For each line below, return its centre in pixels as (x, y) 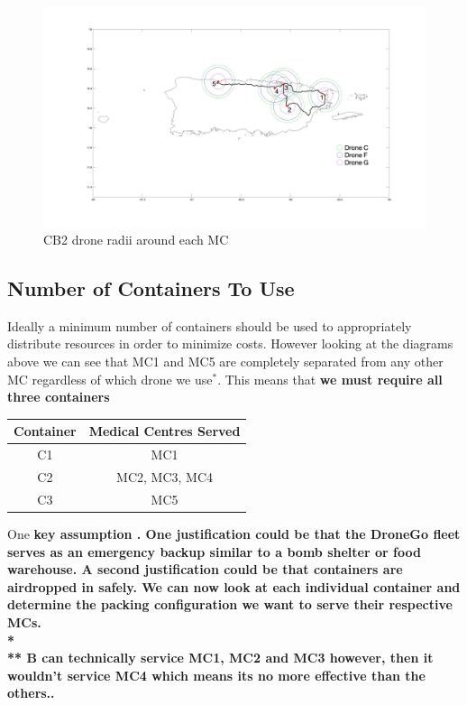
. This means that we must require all (330, 379)
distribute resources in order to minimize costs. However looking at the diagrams (230, 343)
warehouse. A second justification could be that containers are (205, 569)
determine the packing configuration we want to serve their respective (230, 604)
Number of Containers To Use (151, 288)
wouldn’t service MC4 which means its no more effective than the (216, 675)
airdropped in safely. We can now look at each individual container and (234, 586)
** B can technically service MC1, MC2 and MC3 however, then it (220, 658)
